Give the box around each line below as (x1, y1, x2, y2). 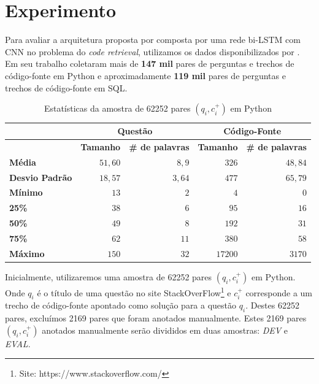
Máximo (9, 247, 45, 259)
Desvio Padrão (9, 171, 72, 183)
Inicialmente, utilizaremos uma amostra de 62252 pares (5, 270, 212, 283)
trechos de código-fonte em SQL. (5, 81, 128, 94)
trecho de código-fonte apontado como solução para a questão (5, 299, 237, 312)
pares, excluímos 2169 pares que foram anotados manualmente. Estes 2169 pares (5, 312, 307, 324)
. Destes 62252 (245, 299, 299, 312)
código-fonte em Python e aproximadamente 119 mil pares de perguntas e (5, 69, 286, 82)
